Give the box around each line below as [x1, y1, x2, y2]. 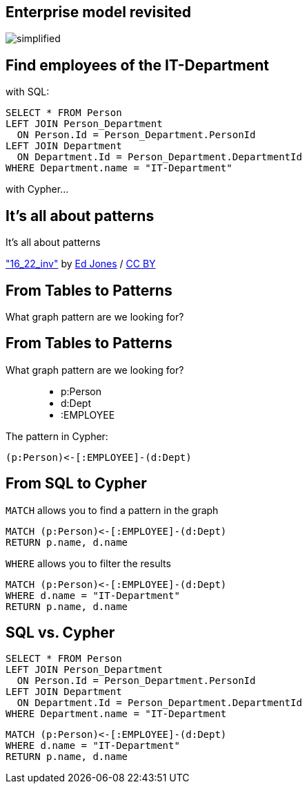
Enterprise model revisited [6, 3, 191, 21]
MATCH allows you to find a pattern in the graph [6, 504, 219, 516]
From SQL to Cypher [6, 475, 147, 493]
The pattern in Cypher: [6, 430, 108, 442]
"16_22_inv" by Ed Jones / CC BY [6, 258, 156, 270]
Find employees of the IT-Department [6, 56, 269, 74]
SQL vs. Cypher [6, 624, 115, 642]
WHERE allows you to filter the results [6, 557, 171, 569]
